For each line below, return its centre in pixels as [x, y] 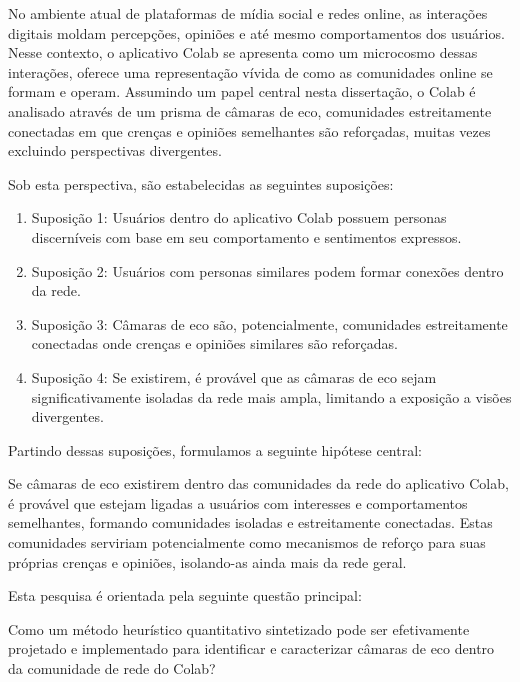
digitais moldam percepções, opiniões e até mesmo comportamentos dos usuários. [256, 32]
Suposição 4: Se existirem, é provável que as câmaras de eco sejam [234, 376]
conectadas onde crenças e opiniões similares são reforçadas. [214, 343]
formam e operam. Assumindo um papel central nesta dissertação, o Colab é [242, 91]
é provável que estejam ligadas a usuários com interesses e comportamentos [238, 502]
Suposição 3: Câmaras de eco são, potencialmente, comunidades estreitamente [269, 323]
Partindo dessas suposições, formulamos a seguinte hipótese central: [215, 449]
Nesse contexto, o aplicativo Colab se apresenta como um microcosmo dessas [243, 52]
